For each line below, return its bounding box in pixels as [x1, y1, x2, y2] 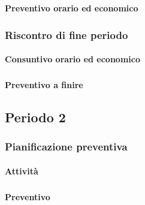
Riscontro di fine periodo [5, 27, 128, 42]
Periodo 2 [5, 108, 66, 126]
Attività [5, 164, 38, 177]
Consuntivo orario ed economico [5, 53, 140, 65]
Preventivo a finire [5, 79, 83, 91]
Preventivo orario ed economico [5, 1, 138, 14]
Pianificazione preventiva [5, 139, 128, 154]
